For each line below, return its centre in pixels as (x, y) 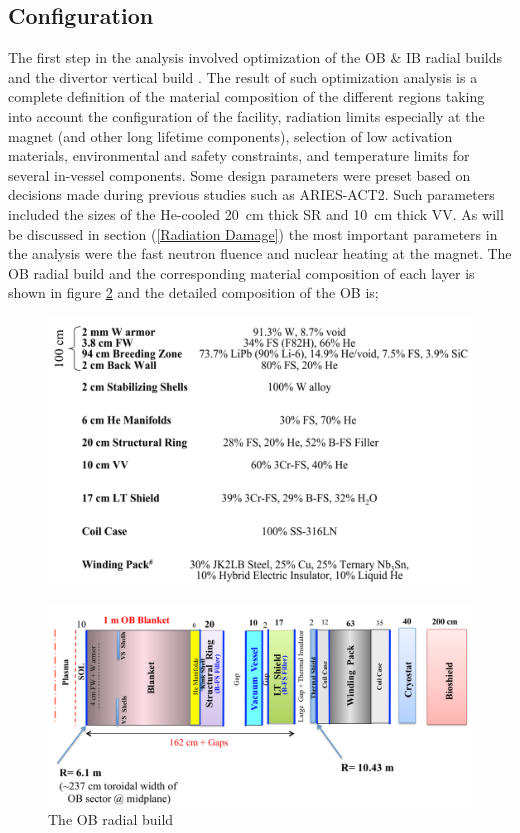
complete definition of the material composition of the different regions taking (246, 96)
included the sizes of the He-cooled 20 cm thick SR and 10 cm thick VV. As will (256, 213)
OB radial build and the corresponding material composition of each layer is (241, 272)
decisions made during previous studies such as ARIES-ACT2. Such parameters (251, 194)
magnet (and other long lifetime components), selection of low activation (230, 135)
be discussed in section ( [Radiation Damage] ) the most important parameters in (253, 233)
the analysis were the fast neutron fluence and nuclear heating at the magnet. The (260, 253)
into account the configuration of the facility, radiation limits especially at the (246, 115)
